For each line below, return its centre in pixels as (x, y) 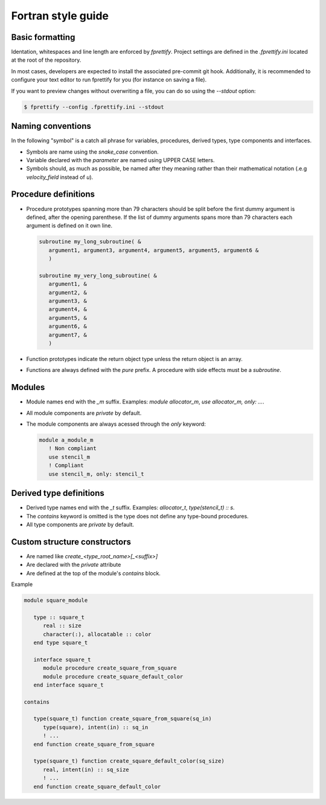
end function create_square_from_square (94, 744)
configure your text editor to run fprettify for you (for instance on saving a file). (109, 80)
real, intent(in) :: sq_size (86, 769)
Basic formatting (43, 37)
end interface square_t (69, 685)
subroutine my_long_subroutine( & (90, 242)
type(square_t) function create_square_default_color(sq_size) (129, 761)
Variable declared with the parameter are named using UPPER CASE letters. (120, 160)
